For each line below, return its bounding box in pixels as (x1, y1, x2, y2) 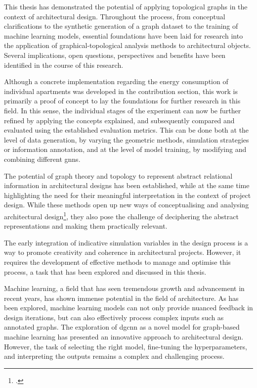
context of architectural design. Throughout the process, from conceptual (4, 11, 225, 21)
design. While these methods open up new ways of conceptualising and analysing (4, 199, 249, 210)
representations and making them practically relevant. (4, 221, 168, 231)
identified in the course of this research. (4, 59, 124, 70)
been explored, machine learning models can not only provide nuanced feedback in (4, 302, 253, 313)
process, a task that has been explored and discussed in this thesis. (4, 266, 207, 277)
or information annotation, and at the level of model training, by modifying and (4, 144, 247, 154)
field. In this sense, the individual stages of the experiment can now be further (4, 105, 241, 115)
